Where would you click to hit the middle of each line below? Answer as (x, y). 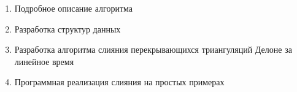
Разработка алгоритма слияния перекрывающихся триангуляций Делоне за (153, 49)
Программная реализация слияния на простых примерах (119, 82)
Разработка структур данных (67, 29)
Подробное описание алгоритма (74, 8)
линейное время (44, 61)
